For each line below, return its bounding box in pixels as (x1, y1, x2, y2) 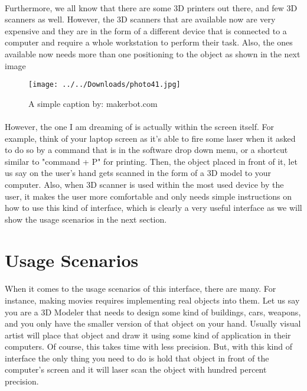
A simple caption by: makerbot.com (28, 97, 158, 109)
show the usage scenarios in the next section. (5, 213, 167, 225)
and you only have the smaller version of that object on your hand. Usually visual (5, 317, 301, 330)
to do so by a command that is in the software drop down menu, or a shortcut (5, 144, 288, 156)
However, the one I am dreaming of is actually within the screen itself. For (5, 120, 274, 132)
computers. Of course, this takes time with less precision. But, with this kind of (5, 340, 293, 353)
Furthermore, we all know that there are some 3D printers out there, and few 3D (5, 1, 298, 14)
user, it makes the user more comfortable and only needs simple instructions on (5, 190, 292, 202)
